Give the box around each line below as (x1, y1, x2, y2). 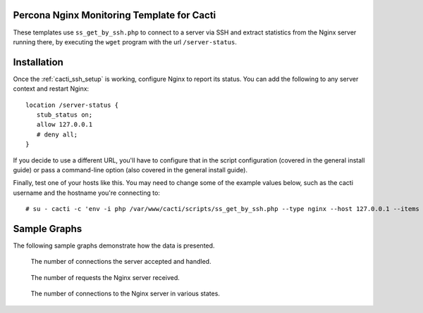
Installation (13, 56, 63, 68)
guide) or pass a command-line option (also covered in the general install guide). (13, 165, 248, 174)
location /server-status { (25, 101, 119, 109)
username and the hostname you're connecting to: (13, 189, 160, 197)
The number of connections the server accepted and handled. (30, 257, 211, 266)
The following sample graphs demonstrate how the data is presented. (13, 241, 215, 250)
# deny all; (36, 130, 78, 139)
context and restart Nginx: (13, 84, 90, 93)
